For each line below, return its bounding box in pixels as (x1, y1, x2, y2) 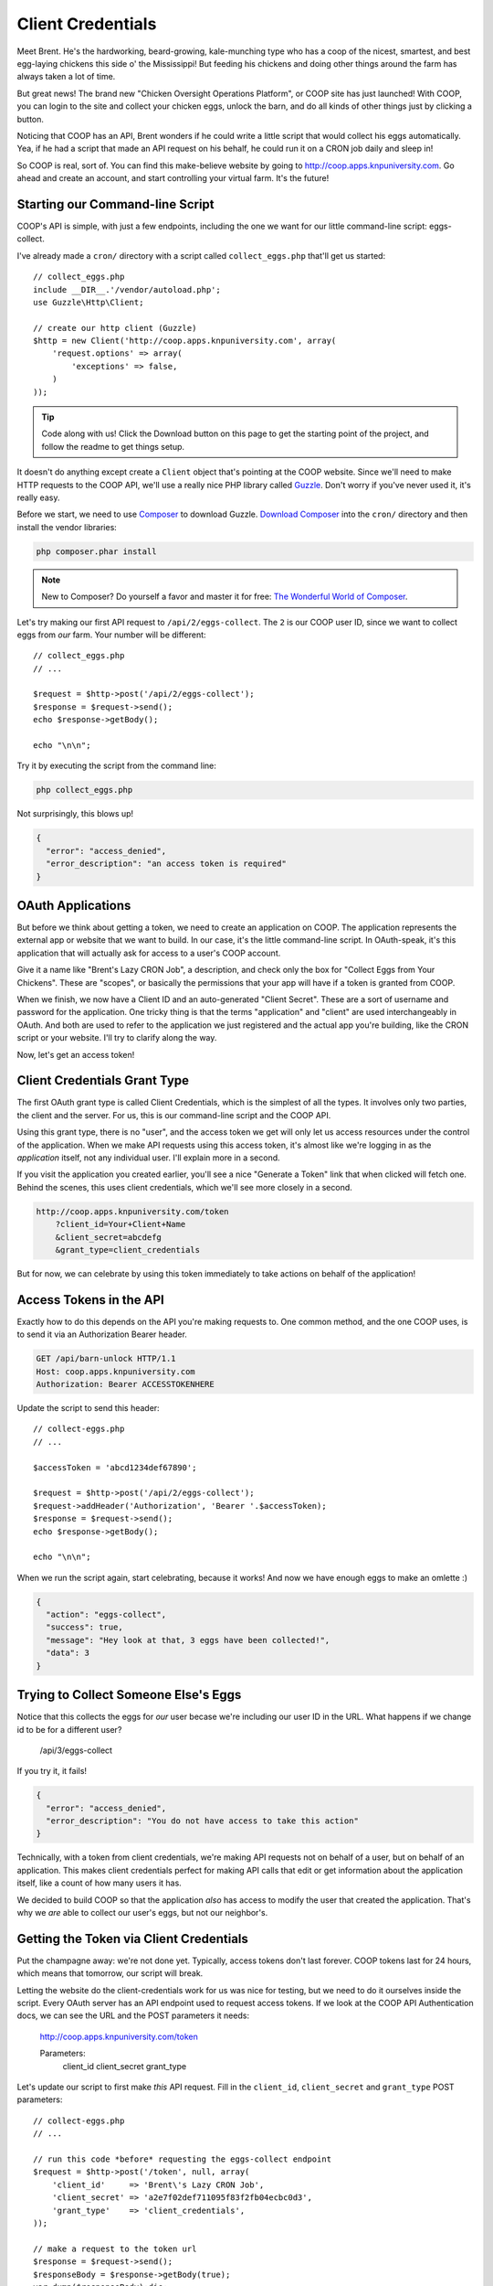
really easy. (16, 492, 60, 503)
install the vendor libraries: (16, 521, 118, 532)
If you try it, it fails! (16, 1766, 87, 1777)
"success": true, (46, 1622, 123, 1632)
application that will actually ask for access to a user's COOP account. (16, 947, 281, 958)
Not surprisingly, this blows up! (16, 808, 134, 819)
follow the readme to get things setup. (41, 441, 185, 452)
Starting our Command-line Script (16, 197, 215, 212)
